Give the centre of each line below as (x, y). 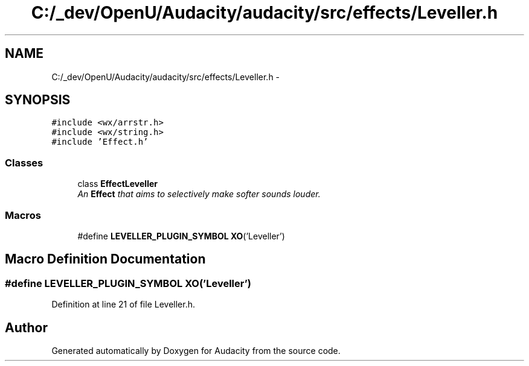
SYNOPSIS (38, 100)
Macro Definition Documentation (105, 259)
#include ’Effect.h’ (100, 142)
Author (26, 327)
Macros (23, 215)
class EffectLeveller (117, 184)
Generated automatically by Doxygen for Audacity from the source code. (196, 351)
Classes (24, 162)
